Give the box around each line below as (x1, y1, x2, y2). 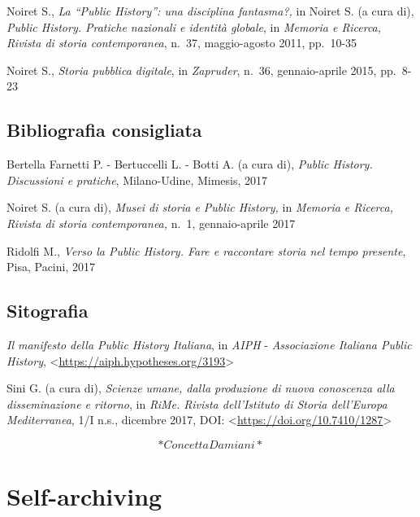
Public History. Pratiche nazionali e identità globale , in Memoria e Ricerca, (6, 18, 382, 35)
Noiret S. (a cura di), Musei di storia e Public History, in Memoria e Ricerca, (6, 199, 393, 216)
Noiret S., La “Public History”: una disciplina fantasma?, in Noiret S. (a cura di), (6, 2, 414, 19)
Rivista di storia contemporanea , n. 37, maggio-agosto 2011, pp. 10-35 (6, 34, 357, 51)
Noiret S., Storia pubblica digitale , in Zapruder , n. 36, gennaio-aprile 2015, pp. (6, 61, 396, 78)
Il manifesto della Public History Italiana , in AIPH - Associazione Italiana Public (6, 335, 412, 353)
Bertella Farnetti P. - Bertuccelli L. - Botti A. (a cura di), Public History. (6, 156, 373, 173)
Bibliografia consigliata (6, 117, 202, 142)
